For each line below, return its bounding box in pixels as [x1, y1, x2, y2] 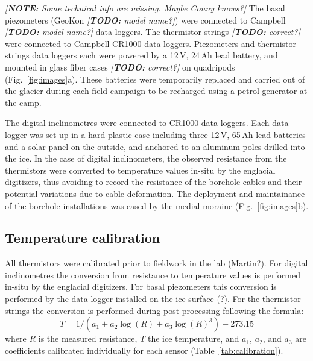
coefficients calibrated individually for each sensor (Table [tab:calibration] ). [5, 344, 283, 356]
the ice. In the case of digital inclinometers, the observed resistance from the [5, 152, 287, 165]
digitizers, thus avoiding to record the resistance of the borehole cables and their [5, 175, 302, 188]
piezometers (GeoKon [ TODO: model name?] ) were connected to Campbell [5, 13, 286, 26]
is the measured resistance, [38, 332, 138, 345]
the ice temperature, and [147, 332, 239, 345]
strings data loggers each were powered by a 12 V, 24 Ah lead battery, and [5, 49, 278, 61]
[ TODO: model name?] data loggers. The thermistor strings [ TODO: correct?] [5, 25, 300, 38]
